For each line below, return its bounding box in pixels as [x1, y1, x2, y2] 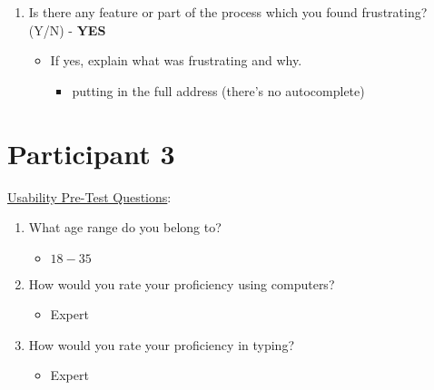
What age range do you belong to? [28, 218, 222, 237]
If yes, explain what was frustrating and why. [50, 51, 302, 70]
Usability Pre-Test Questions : [7, 187, 172, 206]
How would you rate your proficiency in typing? [28, 335, 294, 354]
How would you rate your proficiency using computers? [28, 274, 335, 293]
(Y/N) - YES [28, 20, 106, 39]
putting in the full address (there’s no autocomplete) [72, 81, 365, 100]
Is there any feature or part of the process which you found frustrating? [28, 3, 428, 21]
